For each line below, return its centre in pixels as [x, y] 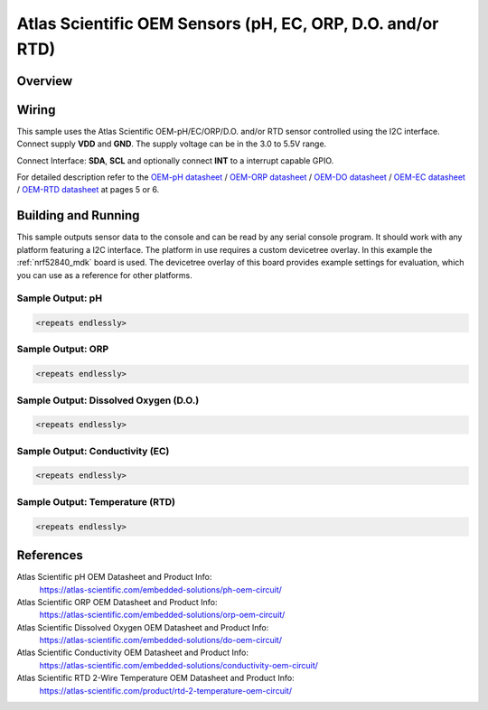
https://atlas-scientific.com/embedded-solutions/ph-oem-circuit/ [160, 589]
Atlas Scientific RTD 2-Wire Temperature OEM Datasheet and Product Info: [156, 678]
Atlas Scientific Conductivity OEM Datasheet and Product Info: [132, 653]
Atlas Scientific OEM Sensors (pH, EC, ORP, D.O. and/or [228, 23]
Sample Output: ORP [63, 350]
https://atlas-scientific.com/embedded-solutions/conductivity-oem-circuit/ [178, 665]
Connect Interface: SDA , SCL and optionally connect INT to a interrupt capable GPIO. [175, 160]
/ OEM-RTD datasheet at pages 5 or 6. [88, 190]
